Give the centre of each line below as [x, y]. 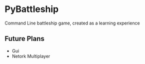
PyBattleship [32, 9]
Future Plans [25, 39]
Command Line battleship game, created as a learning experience [72, 23]
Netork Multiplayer [31, 56]
